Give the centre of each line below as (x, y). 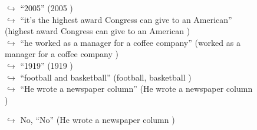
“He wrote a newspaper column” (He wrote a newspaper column (136, 89)
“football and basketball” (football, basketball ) (106, 77)
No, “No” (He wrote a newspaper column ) (98, 120)
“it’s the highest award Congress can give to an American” (126, 19)
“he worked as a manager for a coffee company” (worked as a (130, 42)
